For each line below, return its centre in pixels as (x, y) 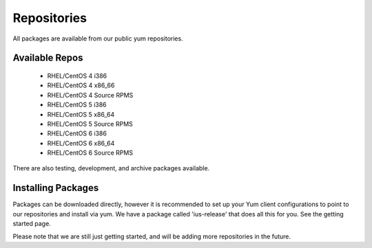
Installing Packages (56, 188)
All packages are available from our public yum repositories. (98, 38)
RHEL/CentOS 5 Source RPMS (90, 124)
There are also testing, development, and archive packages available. (111, 168)
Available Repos (48, 58)
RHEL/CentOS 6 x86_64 (81, 143)
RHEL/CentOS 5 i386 (77, 105)
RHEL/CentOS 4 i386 (77, 76)
